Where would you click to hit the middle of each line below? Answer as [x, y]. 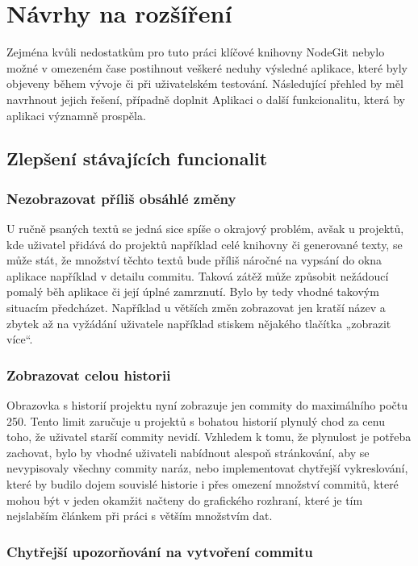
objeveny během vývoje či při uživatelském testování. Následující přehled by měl [205, 83]
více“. [20, 339]
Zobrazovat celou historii [89, 375]
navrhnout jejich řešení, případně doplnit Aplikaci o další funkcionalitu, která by [206, 99]
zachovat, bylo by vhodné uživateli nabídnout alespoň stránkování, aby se [188, 452]
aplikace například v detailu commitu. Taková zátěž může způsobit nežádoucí [198, 275]
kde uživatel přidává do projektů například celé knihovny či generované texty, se [205, 244]
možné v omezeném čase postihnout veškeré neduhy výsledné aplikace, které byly [207, 67]
